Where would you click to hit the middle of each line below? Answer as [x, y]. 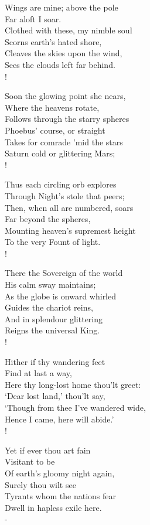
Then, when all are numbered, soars [69, 207]
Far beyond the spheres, [48, 219]
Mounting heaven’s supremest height [70, 230]
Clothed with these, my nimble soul [69, 30]
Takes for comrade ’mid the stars [64, 142]
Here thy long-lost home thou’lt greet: [73, 384]
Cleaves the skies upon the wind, [64, 53]
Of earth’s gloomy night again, [60, 473]
